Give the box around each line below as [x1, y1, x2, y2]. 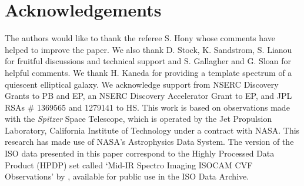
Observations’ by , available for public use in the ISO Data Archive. [5, 170, 249, 182]
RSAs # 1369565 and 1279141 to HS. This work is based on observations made [5, 101, 290, 113]
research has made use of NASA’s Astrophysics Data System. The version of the [5, 135, 294, 148]
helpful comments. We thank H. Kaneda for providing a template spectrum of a [5, 66, 292, 78]
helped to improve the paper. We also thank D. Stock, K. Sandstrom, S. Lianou [5, 43, 292, 55]
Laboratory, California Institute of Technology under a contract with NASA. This [5, 124, 300, 136]
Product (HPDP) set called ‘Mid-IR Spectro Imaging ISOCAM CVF [5, 158, 253, 171]
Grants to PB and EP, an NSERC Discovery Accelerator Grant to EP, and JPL [5, 89, 292, 102]
